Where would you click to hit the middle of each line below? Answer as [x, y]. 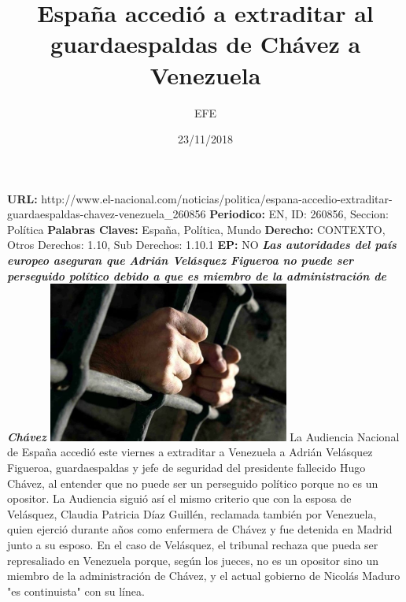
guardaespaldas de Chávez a [205, 44]
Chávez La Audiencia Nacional [203, 436]
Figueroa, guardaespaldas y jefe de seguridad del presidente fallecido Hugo [186, 467]
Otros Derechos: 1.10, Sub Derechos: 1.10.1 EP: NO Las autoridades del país [202, 245]
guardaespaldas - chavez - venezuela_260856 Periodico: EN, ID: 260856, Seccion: [198, 214]
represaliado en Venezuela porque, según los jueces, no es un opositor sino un [193, 560]
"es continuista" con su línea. [76, 591]
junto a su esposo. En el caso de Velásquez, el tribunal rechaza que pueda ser [193, 544]
